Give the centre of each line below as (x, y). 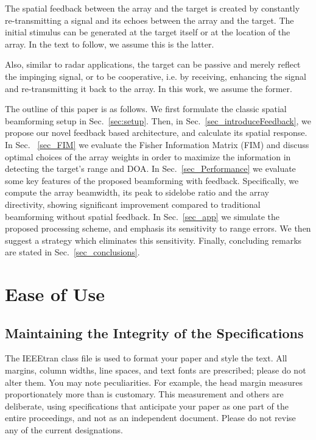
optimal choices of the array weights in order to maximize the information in (148, 156)
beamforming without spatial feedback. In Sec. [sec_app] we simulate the (142, 216)
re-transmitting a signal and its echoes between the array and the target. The (149, 20)
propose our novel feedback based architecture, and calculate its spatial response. (156, 133)
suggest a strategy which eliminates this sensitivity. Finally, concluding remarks (153, 240)
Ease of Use (55, 294)
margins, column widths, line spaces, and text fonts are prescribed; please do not (156, 370)
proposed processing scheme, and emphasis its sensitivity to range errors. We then (158, 228)
